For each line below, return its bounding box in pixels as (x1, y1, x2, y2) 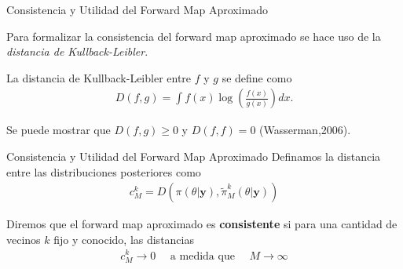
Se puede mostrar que (6, 122, 111, 138)
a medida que (170, 250, 235, 262)
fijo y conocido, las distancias (53, 231, 194, 247)
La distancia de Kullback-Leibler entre (6, 69, 192, 85)
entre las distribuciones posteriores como (6, 163, 201, 180)
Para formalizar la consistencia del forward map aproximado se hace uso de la (6, 27, 381, 44)
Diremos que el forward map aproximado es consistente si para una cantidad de (6, 216, 398, 232)
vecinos (6, 231, 41, 247)
